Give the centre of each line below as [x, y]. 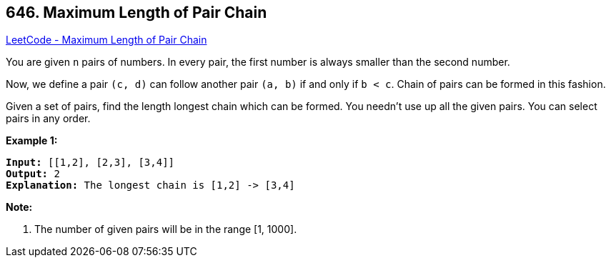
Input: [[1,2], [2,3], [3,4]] [90, 163]
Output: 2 [33, 174]
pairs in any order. [48, 119]
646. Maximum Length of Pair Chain [136, 13]
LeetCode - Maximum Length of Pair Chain [106, 40]
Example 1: [32, 141]
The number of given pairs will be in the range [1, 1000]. [166, 229]
